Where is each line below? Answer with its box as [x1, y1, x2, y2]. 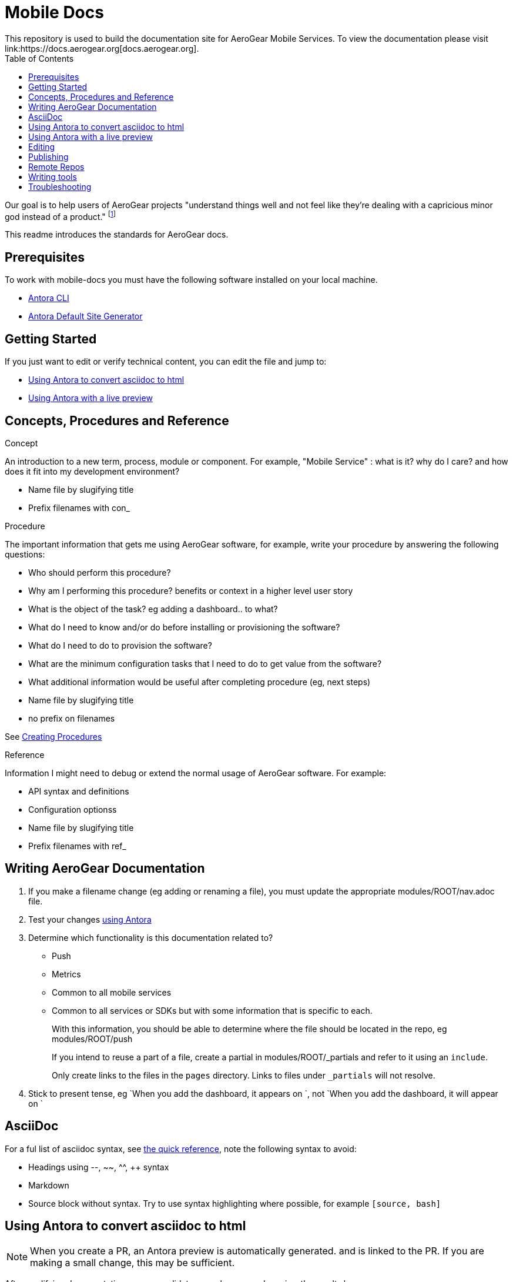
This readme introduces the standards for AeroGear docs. [5, 229, 229, 240]
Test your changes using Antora [28, 914, 152, 924]
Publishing [28, 151, 69, 162]
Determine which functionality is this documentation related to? [28, 932, 273, 943]
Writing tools [28, 171, 77, 182]
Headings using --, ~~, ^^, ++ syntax [28, 1161, 169, 1172]
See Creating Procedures [5, 731, 102, 742]
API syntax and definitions [28, 786, 129, 796]
